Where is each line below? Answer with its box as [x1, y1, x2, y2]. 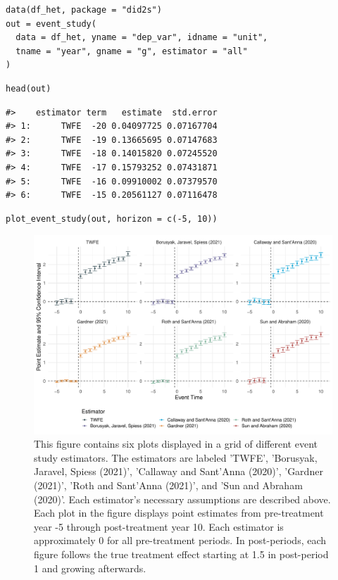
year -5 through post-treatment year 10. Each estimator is [34, 519, 284, 534]
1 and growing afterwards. [34, 560, 146, 575]
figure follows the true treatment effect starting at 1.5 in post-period [34, 547, 329, 562]
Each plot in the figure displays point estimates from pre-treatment [34, 505, 324, 520]
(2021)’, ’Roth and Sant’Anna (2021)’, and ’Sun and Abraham [34, 478, 303, 493]
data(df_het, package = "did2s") [6, 5, 162, 15]
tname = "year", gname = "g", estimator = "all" [15, 46, 248, 56]
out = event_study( [6, 18, 96, 29]
